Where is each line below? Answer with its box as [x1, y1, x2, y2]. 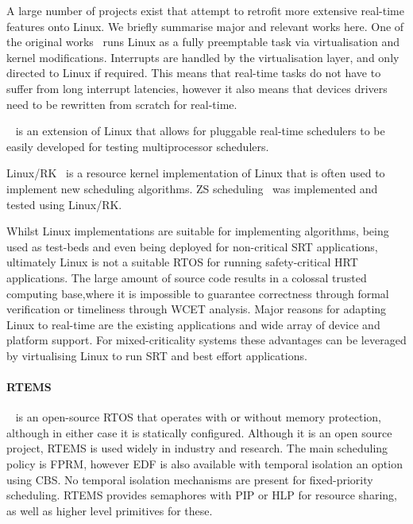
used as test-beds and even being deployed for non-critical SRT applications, [6, 238, 378, 254]
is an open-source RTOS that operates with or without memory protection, [15, 409, 381, 425]
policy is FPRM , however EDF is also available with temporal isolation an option [6, 456, 403, 472]
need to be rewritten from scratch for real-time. [6, 95, 237, 112]
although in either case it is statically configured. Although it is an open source [6, 424, 392, 441]
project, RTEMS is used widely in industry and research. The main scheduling [6, 440, 388, 456]
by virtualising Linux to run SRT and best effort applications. [6, 347, 307, 363]
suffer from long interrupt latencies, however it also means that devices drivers [6, 80, 388, 96]
